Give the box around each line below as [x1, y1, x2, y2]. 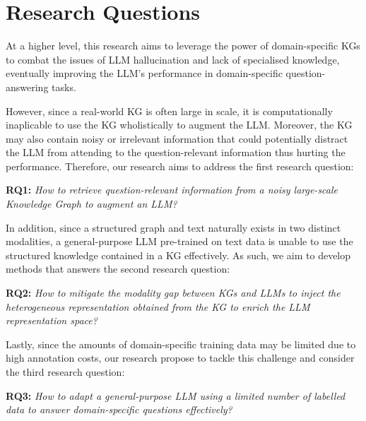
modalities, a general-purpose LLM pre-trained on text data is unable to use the [6, 234, 353, 249]
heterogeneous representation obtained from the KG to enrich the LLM [6, 299, 310, 314]
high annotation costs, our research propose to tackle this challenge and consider [6, 350, 355, 365]
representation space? [6, 313, 98, 328]
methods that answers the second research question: [6, 261, 230, 276]
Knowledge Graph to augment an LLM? [6, 196, 177, 211]
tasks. [52, 79, 76, 94]
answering [6, 79, 49, 94]
